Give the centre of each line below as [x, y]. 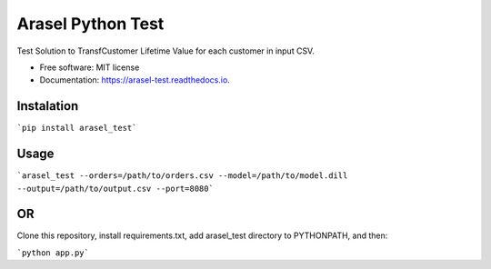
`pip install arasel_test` [77, 128]
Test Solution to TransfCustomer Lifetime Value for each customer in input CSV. [166, 51]
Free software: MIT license [90, 67]
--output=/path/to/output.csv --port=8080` [115, 188]
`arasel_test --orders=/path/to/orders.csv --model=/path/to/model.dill [182, 176]
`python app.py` [53, 253]
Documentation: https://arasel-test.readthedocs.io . [135, 80]
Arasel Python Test [90, 24]
